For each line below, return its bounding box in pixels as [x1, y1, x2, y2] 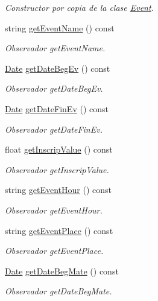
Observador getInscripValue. [5, 163, 109, 176]
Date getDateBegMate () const [5, 264, 119, 277]
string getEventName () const [5, 21, 115, 34]
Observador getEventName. [5, 42, 106, 54]
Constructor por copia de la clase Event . [5, 1, 154, 13]
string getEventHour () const [5, 183, 112, 196]
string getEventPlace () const [5, 224, 113, 236]
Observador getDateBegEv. [5, 82, 103, 95]
